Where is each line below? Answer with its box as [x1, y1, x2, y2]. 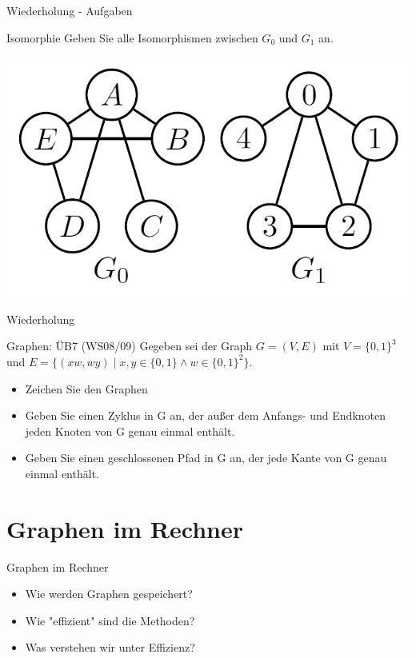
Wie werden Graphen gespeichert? [25, 585, 193, 602]
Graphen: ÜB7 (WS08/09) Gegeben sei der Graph [6, 337, 253, 354]
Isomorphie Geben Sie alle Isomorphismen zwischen [6, 29, 258, 46]
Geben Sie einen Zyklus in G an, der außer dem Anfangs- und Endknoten [25, 407, 386, 424]
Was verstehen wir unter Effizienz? [25, 639, 195, 656]
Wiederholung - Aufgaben [6, 2, 133, 18]
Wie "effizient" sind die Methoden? [25, 612, 195, 628]
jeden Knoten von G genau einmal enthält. [25, 422, 235, 439]
